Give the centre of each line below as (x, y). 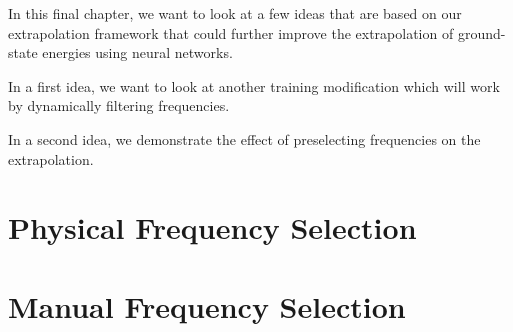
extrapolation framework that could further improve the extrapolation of (231, 32)
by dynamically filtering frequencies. (119, 105)
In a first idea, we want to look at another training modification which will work (254, 85)
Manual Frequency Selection (207, 305)
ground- (481, 32)
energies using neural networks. (137, 52)
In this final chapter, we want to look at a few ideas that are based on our (235, 13)
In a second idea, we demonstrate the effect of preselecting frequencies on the (244, 138)
